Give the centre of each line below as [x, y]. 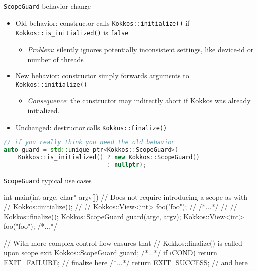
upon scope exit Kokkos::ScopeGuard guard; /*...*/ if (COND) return [111, 252]
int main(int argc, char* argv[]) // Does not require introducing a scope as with [126, 197]
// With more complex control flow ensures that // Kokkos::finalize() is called [123, 242]
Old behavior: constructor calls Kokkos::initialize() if [103, 23]
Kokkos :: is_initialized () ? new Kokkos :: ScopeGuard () [109, 157]
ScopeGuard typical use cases [48, 180]
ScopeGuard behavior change [48, 6]
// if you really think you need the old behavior [89, 143]
